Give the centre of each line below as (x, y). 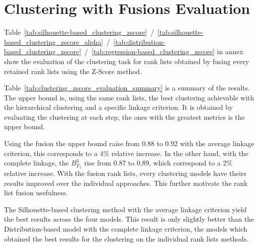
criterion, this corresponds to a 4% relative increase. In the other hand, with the (126, 153)
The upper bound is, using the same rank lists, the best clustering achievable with (129, 97)
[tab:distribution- (139, 41)
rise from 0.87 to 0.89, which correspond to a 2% (158, 163)
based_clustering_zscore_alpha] (54, 41)
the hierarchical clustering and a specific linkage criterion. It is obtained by (119, 107)
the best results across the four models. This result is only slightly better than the (129, 219)
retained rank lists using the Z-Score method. (73, 71)
